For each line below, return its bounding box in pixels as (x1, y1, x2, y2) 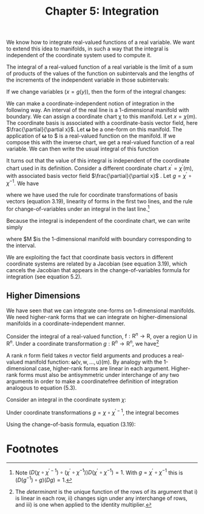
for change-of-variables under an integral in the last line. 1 (6, 204, 150, 213)
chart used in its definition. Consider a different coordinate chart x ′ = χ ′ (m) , (6, 163, 194, 172)
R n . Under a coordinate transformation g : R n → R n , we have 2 (6, 339, 160, 347)
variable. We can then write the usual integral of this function (6, 145, 159, 153)
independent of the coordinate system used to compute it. (6, 52, 152, 59)
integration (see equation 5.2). (6, 273, 82, 280)
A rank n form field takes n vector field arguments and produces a (6, 351, 171, 359)
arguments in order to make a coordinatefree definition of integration (6, 378, 178, 385)
